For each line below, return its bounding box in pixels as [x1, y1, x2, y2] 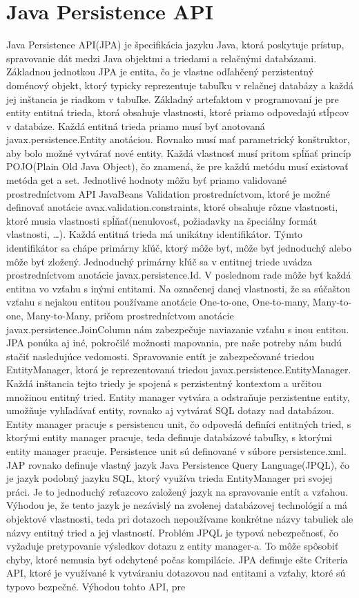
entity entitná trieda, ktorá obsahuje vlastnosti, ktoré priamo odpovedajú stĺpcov [6, 105, 349, 120]
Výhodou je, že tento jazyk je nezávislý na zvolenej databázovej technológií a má [6, 498, 347, 512]
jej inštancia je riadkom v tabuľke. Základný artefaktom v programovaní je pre [6, 91, 339, 106]
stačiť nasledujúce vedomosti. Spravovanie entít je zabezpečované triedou [6, 348, 314, 363]
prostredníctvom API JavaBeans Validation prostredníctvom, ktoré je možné [6, 186, 330, 200]
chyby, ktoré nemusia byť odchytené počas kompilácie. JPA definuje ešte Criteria [6, 552, 348, 566]
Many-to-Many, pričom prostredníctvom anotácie [26, 308, 234, 322]
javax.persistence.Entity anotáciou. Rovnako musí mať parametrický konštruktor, [6, 132, 350, 147]
